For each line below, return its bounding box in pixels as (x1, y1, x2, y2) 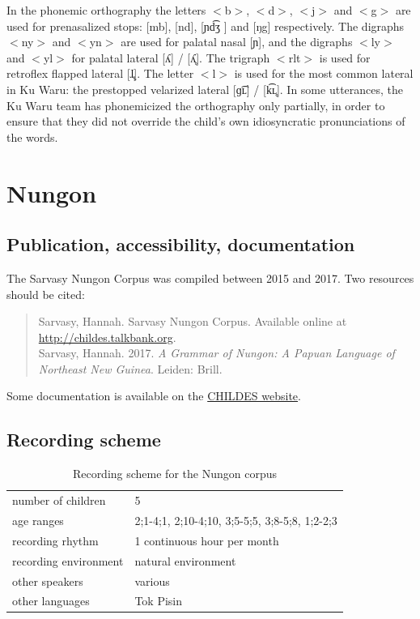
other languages (12, 592, 90, 609)
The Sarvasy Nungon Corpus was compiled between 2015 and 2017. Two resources (6, 269, 414, 286)
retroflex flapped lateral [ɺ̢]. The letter (6, 65, 194, 82)
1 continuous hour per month (134, 531, 279, 549)
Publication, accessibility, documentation (6, 232, 355, 257)
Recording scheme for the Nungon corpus (72, 465, 277, 482)
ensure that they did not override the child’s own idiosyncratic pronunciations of (6, 113, 405, 130)
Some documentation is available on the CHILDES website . (6, 387, 301, 404)
